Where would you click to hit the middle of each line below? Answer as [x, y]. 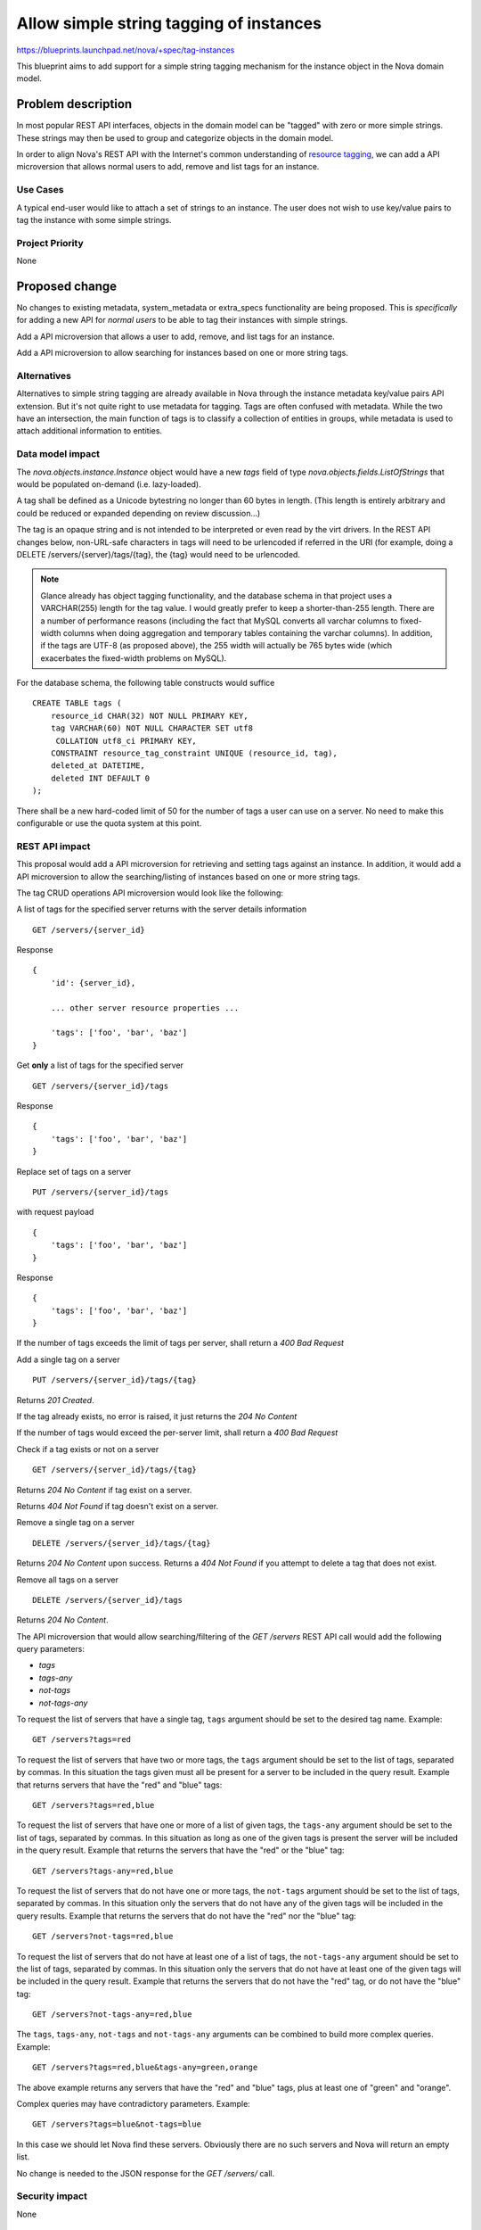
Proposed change [67, 286]
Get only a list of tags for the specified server [100, 1065]
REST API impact [53, 846]
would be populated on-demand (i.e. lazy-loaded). [109, 484]
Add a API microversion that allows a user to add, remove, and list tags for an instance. [175, 336]
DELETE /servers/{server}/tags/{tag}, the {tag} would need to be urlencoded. [158, 554]
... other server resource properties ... [145, 1008]
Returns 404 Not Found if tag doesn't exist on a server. [117, 1506]
